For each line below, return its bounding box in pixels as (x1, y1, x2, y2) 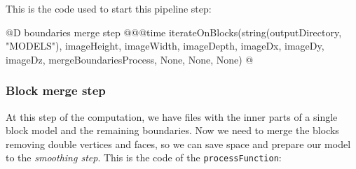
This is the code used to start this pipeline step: (6, 1, 212, 15)
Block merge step (6, 82, 106, 99)
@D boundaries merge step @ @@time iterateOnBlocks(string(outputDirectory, (6, 24, 342, 39)
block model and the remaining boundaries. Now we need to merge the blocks (6, 123, 339, 138)
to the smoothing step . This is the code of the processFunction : (6, 150, 282, 165)
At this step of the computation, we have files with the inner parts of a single (6, 109, 338, 124)
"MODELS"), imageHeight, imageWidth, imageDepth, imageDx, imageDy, (6, 38, 324, 53)
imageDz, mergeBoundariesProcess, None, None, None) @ (6, 52, 254, 66)
